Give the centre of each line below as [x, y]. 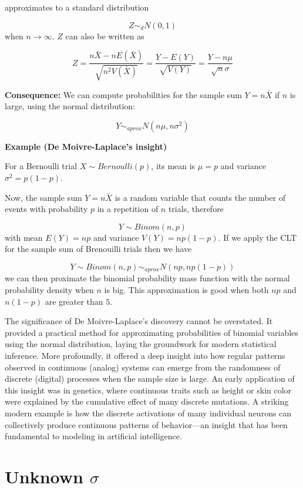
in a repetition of [128, 209]
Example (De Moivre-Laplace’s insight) [86, 146]
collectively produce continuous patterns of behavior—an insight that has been [146, 424]
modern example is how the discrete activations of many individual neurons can [148, 413]
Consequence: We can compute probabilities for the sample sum [123, 94]
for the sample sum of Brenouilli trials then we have [98, 249]
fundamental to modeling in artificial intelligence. [93, 436]
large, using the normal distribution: [70, 106]
